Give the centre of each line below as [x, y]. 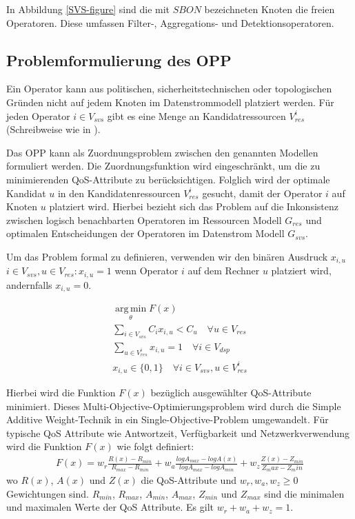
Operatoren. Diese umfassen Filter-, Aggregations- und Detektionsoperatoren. [170, 22]
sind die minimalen [304, 493]
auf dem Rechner [224, 271]
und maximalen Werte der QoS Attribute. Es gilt [110, 507]
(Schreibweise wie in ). [53, 129]
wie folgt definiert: [155, 446]
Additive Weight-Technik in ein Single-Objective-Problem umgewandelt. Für [168, 419]
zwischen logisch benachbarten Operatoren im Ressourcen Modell [144, 220]
